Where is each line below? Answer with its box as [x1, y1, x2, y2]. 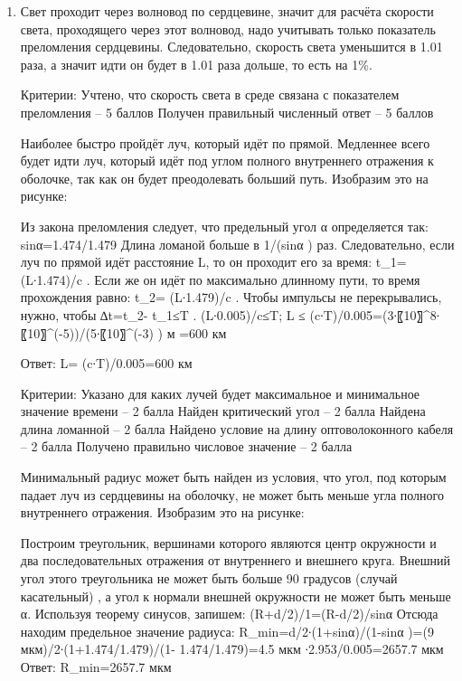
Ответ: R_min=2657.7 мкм [20, 657, 172, 676]
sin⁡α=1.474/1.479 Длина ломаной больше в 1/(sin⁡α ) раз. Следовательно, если [20, 234, 455, 253]
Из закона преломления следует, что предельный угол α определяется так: [20, 216, 429, 235]
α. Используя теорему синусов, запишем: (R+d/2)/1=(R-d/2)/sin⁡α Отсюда [20, 604, 438, 623]
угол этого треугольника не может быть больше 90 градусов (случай [20, 569, 398, 588]
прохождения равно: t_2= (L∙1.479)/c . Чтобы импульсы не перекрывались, [20, 288, 442, 307]
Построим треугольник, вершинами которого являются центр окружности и [20, 533, 437, 552]
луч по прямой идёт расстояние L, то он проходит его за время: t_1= [20, 252, 407, 271]
